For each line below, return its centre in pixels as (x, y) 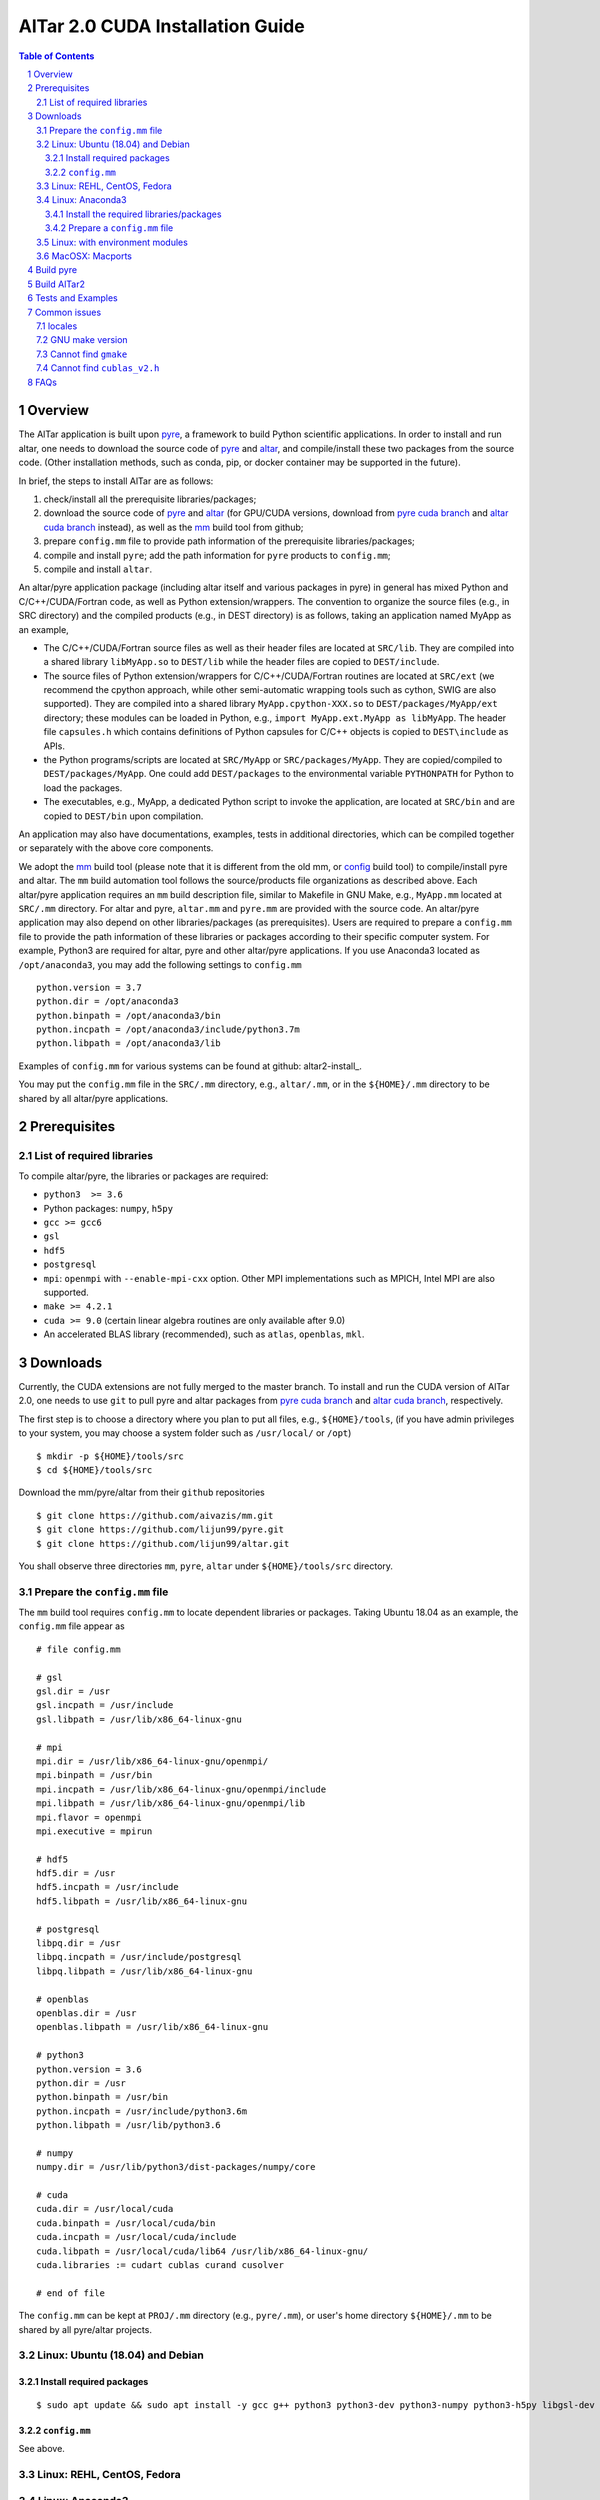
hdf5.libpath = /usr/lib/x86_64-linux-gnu (142, 1901)
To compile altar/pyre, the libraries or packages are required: (143, 1176)
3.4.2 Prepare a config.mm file (109, 228)
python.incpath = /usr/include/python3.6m (142, 2111)
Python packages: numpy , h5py (108, 1208)
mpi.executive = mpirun (94, 1831)
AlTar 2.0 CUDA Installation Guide (161, 26)
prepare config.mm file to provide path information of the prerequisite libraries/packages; (229, 541)
